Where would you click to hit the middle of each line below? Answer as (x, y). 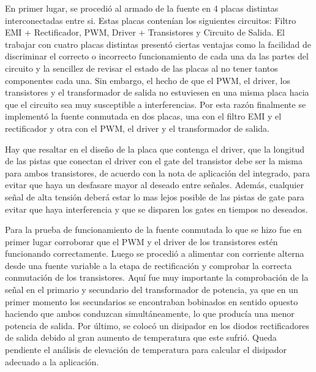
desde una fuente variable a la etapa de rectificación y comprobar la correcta (149, 265)
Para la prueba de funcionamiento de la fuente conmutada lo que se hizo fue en (153, 230)
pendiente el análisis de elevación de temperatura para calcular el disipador (146, 350)
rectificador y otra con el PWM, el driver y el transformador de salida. (137, 128)
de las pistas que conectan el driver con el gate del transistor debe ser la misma (154, 161)
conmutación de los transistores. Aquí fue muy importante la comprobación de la (157, 277)
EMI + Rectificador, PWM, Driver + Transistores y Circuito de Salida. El (145, 32)
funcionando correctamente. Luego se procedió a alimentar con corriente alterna (155, 253)
